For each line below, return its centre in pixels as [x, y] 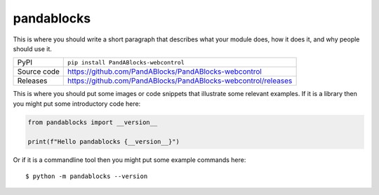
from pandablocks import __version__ [93, 122]
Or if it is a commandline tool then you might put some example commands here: [129, 160]
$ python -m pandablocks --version [87, 176]
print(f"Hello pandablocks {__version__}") [104, 142]
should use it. [33, 48]
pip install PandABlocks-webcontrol [126, 62]
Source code [38, 72]
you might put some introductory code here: [77, 103]
